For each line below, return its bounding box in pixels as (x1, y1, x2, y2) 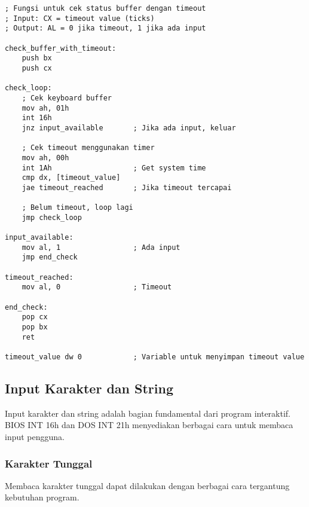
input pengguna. (5, 430, 65, 443)
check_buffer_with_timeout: (5, 44, 117, 53)
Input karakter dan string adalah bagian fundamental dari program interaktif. (5, 407, 291, 419)
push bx (22, 54, 52, 63)
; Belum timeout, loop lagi (22, 203, 133, 212)
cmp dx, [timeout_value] (22, 173, 121, 182)
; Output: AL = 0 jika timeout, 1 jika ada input (5, 24, 206, 33)
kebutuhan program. (5, 491, 79, 503)
